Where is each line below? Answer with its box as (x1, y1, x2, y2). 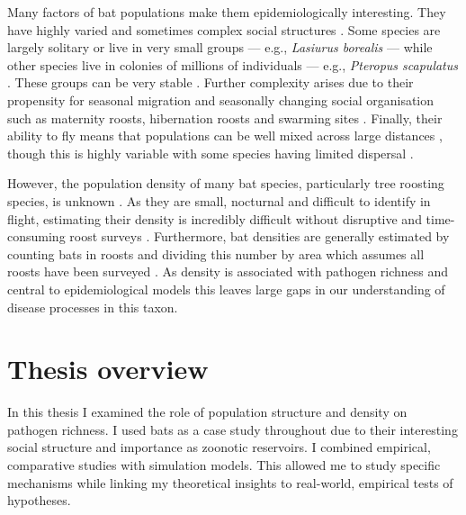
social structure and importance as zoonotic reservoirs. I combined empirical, (7, 438, 431, 456)
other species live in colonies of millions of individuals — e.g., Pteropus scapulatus (7, 55, 459, 74)
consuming (7, 227, 66, 246)
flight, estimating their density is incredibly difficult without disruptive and (7, 209, 422, 228)
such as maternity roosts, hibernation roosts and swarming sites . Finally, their (7, 108, 443, 127)
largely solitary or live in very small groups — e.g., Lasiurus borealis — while (7, 38, 433, 57)
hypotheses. (7, 491, 71, 510)
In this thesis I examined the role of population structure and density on (7, 402, 408, 421)
